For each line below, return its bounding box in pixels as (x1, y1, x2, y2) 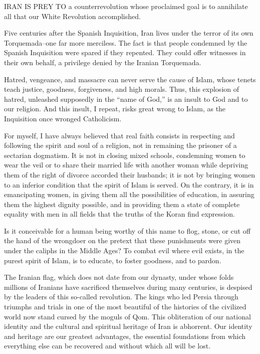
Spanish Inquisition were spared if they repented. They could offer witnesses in (4, 47, 246, 58)
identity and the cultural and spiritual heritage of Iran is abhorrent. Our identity (4, 321, 252, 331)
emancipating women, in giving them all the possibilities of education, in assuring (4, 189, 254, 200)
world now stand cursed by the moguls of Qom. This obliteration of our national (4, 311, 251, 321)
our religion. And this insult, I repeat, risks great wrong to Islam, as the (4, 103, 226, 114)
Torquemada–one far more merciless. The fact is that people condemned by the (4, 37, 247, 48)
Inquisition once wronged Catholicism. (4, 113, 122, 123)
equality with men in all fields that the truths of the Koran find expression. (4, 209, 235, 219)
